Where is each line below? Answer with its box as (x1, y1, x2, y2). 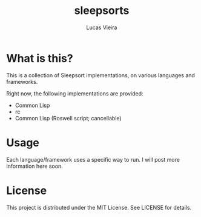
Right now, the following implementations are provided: (6, 89, 143, 97)
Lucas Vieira (86, 24, 117, 31)
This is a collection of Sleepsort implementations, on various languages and (6, 71, 196, 79)
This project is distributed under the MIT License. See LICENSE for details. (6, 204, 192, 211)
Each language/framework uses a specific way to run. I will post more (6, 156, 180, 163)
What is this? (6, 51, 74, 65)
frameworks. (6, 78, 38, 85)
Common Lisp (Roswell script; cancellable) (15, 114, 122, 122)
